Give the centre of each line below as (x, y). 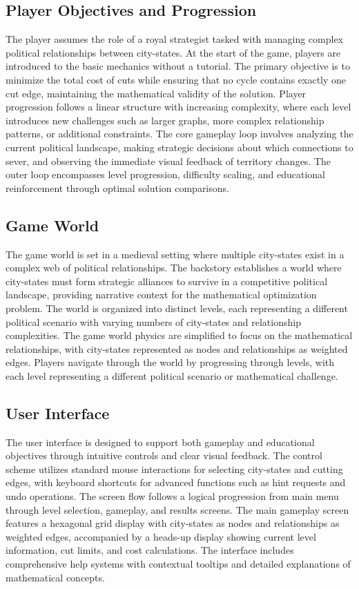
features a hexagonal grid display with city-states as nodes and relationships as (173, 523)
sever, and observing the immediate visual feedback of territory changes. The (168, 161)
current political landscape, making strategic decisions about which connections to (179, 147)
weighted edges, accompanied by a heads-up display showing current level (161, 536)
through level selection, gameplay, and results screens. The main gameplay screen (177, 509)
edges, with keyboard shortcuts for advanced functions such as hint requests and (176, 482)
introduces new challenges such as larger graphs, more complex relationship (165, 120)
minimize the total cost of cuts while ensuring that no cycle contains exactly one (176, 79)
